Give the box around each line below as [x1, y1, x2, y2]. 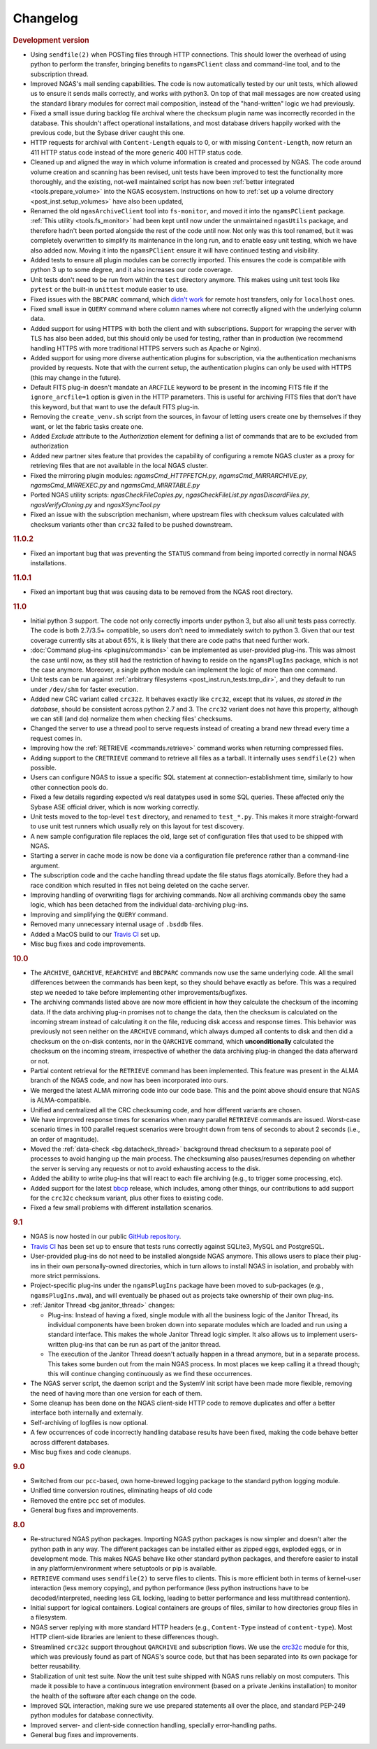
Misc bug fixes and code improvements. [30, 940, 146, 948]
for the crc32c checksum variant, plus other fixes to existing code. [30, 1194, 223, 1203]
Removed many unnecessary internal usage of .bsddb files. [30, 920, 204, 928]
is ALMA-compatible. [30, 1096, 91, 1105]
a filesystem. [30, 1613, 68, 1622]
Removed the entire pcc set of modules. [30, 1496, 146, 1504]
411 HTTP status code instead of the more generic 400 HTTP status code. [30, 148, 244, 157]
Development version [13, 35, 90, 45]
